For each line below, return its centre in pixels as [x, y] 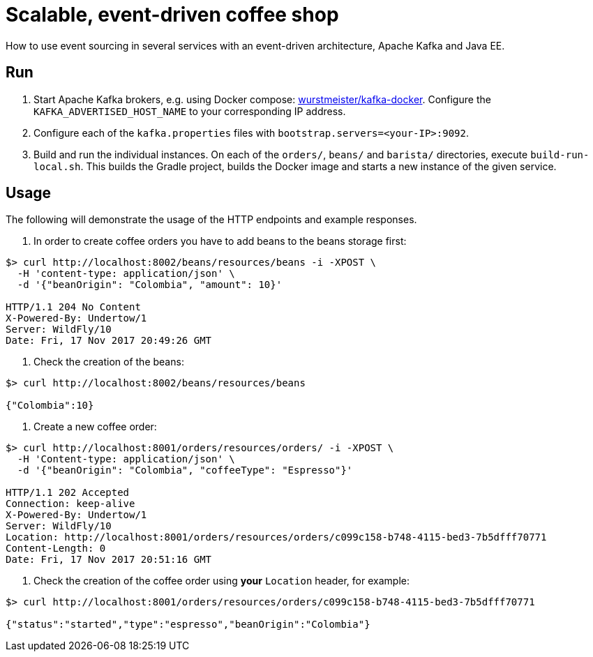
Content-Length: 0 [56, 549]
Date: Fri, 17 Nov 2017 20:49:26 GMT [109, 341]
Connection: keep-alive [70, 504]
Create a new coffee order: [95, 427]
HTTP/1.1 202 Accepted [68, 493]
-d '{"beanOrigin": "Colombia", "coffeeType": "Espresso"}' [185, 470]
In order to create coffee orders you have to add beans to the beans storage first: [220, 241]
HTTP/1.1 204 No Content [73, 307]
